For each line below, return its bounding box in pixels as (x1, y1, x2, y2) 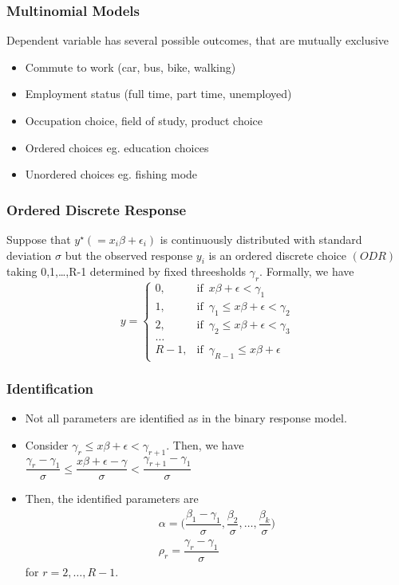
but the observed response (65, 246, 193, 263)
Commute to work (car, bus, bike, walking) (25, 58, 236, 75)
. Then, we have (166, 436, 244, 453)
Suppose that (6, 231, 71, 247)
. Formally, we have (259, 263, 354, 280)
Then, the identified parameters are (25, 490, 199, 507)
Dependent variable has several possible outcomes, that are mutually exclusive (6, 32, 389, 49)
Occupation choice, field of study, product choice (25, 112, 263, 128)
